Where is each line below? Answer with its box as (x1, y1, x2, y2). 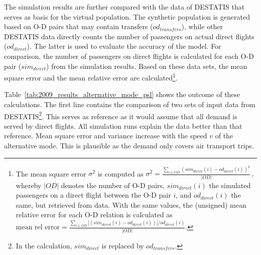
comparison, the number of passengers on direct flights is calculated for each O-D (4, 50, 254, 61)
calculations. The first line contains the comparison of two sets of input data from (4, 99, 255, 109)
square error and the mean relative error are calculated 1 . (4, 71, 178, 82)
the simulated (209, 180, 251, 190)
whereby (16, 180, 42, 190)
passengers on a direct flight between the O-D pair (16, 190, 171, 200)
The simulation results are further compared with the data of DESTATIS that (4, 2, 245, 12)
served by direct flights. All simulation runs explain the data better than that (4, 120, 242, 131)
